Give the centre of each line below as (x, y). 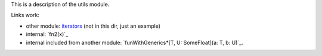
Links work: (25, 15)
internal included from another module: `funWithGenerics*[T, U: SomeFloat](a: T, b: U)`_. (135, 42)
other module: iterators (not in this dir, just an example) (93, 26)
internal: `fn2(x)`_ (47, 34)
